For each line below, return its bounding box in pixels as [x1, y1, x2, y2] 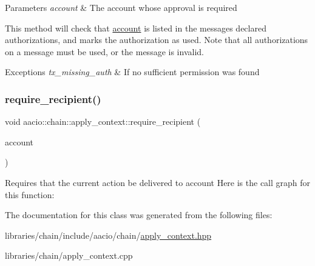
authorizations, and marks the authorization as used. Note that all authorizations [5, 33, 308, 46]
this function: [5, 188, 55, 201]
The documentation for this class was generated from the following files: [5, 208, 273, 221]
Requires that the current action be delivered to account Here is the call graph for [5, 176, 311, 188]
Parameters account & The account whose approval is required [5, 1, 237, 13]
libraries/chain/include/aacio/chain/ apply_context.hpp [5, 228, 212, 241]
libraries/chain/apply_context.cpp [5, 249, 133, 262]
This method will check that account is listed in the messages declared [5, 21, 266, 34]
